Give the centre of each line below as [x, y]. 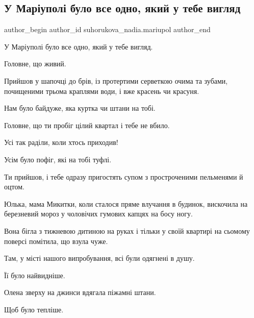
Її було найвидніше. [35, 275]
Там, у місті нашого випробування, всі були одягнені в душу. [99, 258]
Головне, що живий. [35, 64]
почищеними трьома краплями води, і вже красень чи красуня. [102, 91]
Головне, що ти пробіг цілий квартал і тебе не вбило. [87, 125]
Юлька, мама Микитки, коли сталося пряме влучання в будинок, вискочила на [126, 203]
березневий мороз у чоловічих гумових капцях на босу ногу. [98, 214]
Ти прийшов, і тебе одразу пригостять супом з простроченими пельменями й [124, 176]
